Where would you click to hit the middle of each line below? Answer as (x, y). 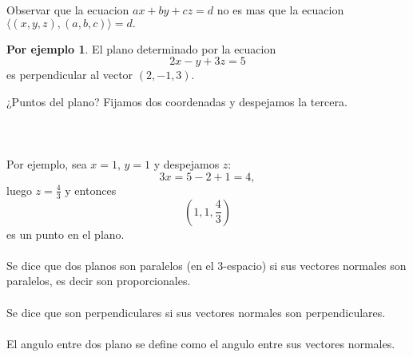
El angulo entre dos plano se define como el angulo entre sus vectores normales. (201, 343)
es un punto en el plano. (66, 234)
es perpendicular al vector (70, 75)
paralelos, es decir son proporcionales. (99, 281)
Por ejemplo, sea (47, 164)
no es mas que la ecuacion (280, 10)
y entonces (91, 190)
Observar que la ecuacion (68, 10)
